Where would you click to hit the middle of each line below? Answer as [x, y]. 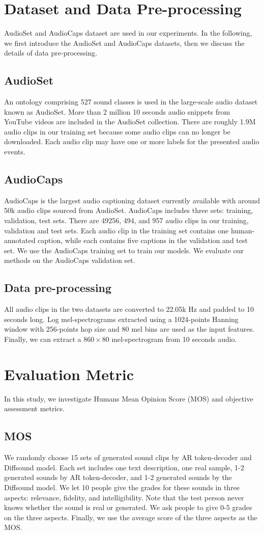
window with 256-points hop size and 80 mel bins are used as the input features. [129, 329]
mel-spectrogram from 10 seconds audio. [174, 339]
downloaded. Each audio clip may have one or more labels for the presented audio [132, 141]
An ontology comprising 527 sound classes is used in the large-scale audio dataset [131, 102]
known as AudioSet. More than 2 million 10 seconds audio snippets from [117, 111]
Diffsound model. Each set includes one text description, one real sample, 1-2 [124, 467]
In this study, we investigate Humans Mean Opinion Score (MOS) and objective [129, 398]
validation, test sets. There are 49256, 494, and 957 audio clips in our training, [126, 220]
